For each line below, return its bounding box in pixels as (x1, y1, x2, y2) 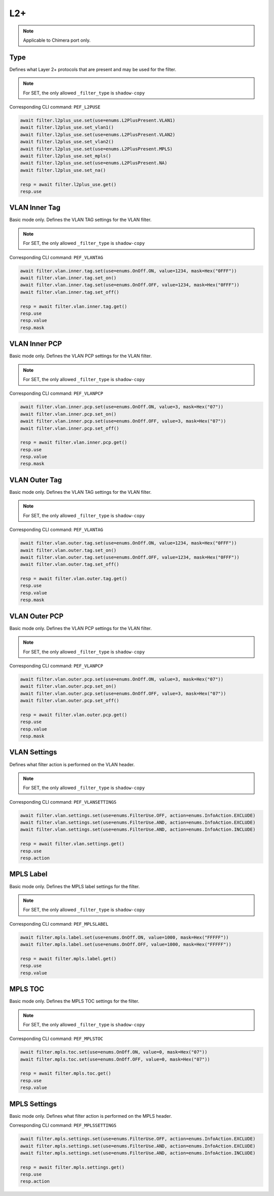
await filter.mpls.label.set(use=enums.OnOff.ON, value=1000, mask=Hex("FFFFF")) (20, 934, 229, 940)
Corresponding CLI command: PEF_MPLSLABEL (9, 921, 109, 927)
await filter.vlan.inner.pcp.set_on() (20, 411, 117, 417)
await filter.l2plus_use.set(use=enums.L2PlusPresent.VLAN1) (20, 117, 176, 123)
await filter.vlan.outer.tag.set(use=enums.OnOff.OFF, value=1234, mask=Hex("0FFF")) (20, 554, 239, 560)
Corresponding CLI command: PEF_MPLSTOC (9, 1035, 104, 1042)
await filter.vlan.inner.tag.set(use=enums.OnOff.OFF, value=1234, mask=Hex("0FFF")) (20, 282, 239, 288)
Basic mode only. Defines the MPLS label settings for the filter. (9, 883, 140, 889)
